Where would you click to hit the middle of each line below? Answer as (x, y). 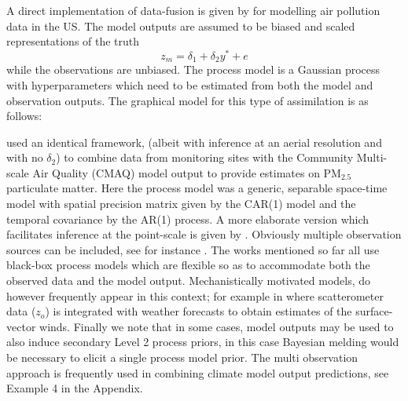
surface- (374, 311)
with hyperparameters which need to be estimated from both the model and (190, 84)
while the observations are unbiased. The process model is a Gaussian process (193, 69)
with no (25, 157)
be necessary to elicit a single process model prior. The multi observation (182, 357)
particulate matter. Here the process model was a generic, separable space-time (197, 188)
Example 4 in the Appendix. (75, 388)
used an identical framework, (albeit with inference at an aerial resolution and (194, 142)
